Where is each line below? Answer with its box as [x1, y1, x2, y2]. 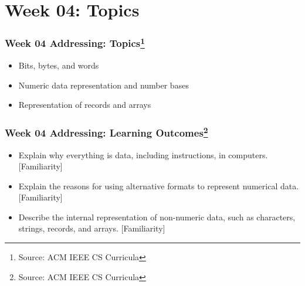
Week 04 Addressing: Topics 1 [5, 35, 145, 50]
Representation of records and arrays [18, 98, 151, 111]
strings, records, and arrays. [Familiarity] [18, 222, 165, 234]
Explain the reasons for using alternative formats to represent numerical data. [18, 179, 299, 192]
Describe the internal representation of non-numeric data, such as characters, [18, 210, 296, 223]
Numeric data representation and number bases [18, 79, 189, 91]
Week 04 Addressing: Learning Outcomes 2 [5, 124, 208, 140]
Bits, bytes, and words [18, 59, 99, 71]
